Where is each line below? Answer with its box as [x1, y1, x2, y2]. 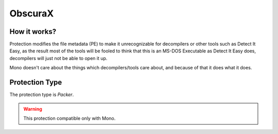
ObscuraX [9, 8, 54, 19]
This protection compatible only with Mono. [23, 115, 116, 121]
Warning [23, 106, 42, 112]
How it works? [9, 27, 57, 36]
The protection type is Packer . [9, 91, 74, 98]
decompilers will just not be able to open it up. [9, 55, 108, 61]
